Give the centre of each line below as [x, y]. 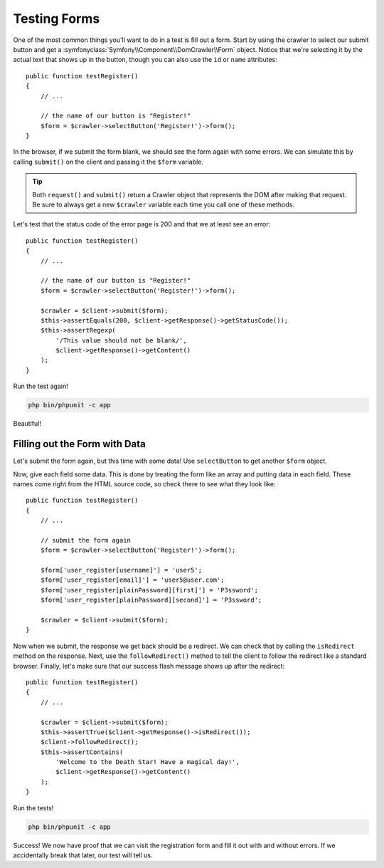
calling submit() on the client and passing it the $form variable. [108, 162]
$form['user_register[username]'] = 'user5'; [121, 570]
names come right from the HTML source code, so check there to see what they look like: [145, 483]
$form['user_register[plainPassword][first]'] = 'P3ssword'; [149, 590]
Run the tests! [33, 807]
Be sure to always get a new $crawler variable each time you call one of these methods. [163, 205]
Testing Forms [57, 19]
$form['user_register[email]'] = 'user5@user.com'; [132, 580]
